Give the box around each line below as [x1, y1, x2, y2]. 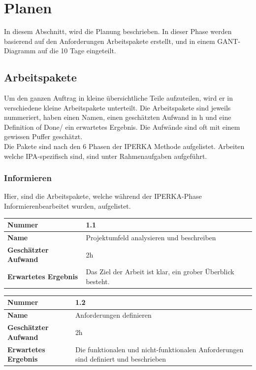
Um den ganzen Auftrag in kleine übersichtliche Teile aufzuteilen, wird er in [4, 93, 233, 103]
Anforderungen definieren [75, 310, 152, 320]
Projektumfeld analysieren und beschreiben [86, 232, 216, 243]
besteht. [86, 276, 110, 286]
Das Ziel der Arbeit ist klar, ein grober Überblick [86, 266, 234, 277]
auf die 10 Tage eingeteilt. [38, 45, 116, 56]
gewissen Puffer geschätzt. [4, 131, 83, 142]
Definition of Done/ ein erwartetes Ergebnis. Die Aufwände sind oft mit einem [4, 121, 240, 132]
